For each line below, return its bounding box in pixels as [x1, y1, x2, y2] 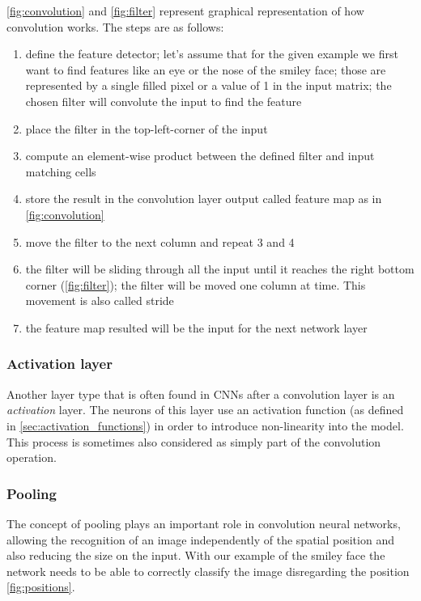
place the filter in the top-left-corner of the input [25, 120, 268, 137]
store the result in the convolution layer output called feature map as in [25, 190, 382, 207]
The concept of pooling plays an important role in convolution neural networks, [6, 514, 401, 531]
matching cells [25, 163, 96, 180]
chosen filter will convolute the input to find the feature [25, 92, 302, 109]
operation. [6, 449, 57, 466]
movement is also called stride [25, 292, 174, 309]
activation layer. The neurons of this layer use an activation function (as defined [6, 401, 404, 418]
